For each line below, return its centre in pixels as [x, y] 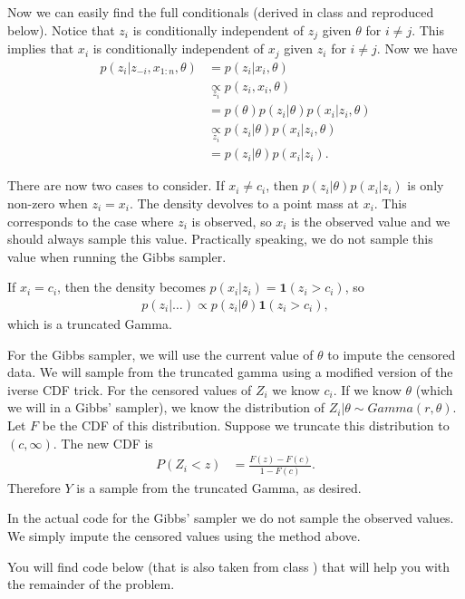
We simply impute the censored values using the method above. [184, 535]
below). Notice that [61, 29]
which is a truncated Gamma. [90, 323]
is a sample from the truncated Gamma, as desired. [219, 487]
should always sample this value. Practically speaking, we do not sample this [220, 239]
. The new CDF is [103, 443]
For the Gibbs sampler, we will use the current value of [160, 354]
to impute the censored [392, 354]
